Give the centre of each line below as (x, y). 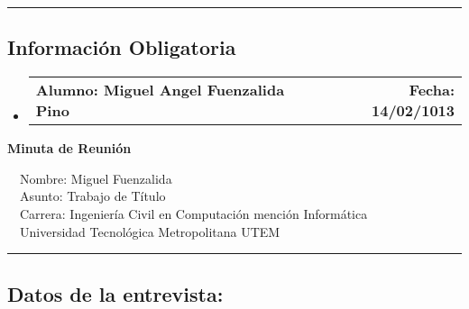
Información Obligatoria (122, 47)
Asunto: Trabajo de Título (92, 196)
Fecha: (432, 90)
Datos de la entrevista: (115, 293)
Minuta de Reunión (69, 148)
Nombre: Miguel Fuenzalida (96, 178)
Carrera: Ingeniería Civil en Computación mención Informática (193, 213)
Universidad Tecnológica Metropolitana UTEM (150, 231)
